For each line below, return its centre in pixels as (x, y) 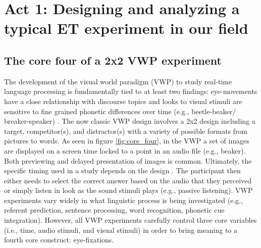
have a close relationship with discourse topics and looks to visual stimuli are (123, 101)
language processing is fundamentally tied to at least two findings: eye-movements (131, 91)
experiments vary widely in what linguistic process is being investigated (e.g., (124, 200)
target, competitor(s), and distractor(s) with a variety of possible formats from (126, 131)
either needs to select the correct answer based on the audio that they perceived (128, 180)
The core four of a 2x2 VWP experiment (113, 60)
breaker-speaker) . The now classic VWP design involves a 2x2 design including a (130, 121)
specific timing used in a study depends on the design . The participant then (122, 170)
